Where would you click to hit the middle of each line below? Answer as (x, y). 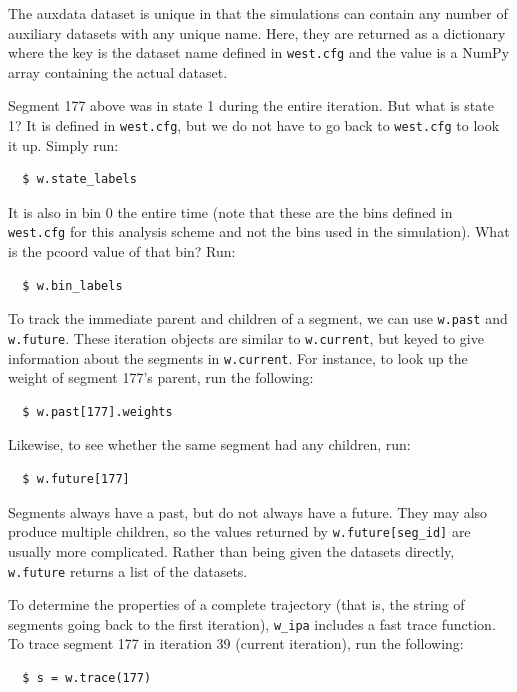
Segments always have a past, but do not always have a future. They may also (248, 511)
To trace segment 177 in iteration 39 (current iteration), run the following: (236, 643)
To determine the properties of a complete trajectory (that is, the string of (236, 604)
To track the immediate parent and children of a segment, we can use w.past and (258, 318)
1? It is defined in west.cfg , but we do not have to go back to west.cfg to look (254, 125)
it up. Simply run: (63, 144)
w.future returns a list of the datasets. (128, 570)
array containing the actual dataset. (118, 71)
